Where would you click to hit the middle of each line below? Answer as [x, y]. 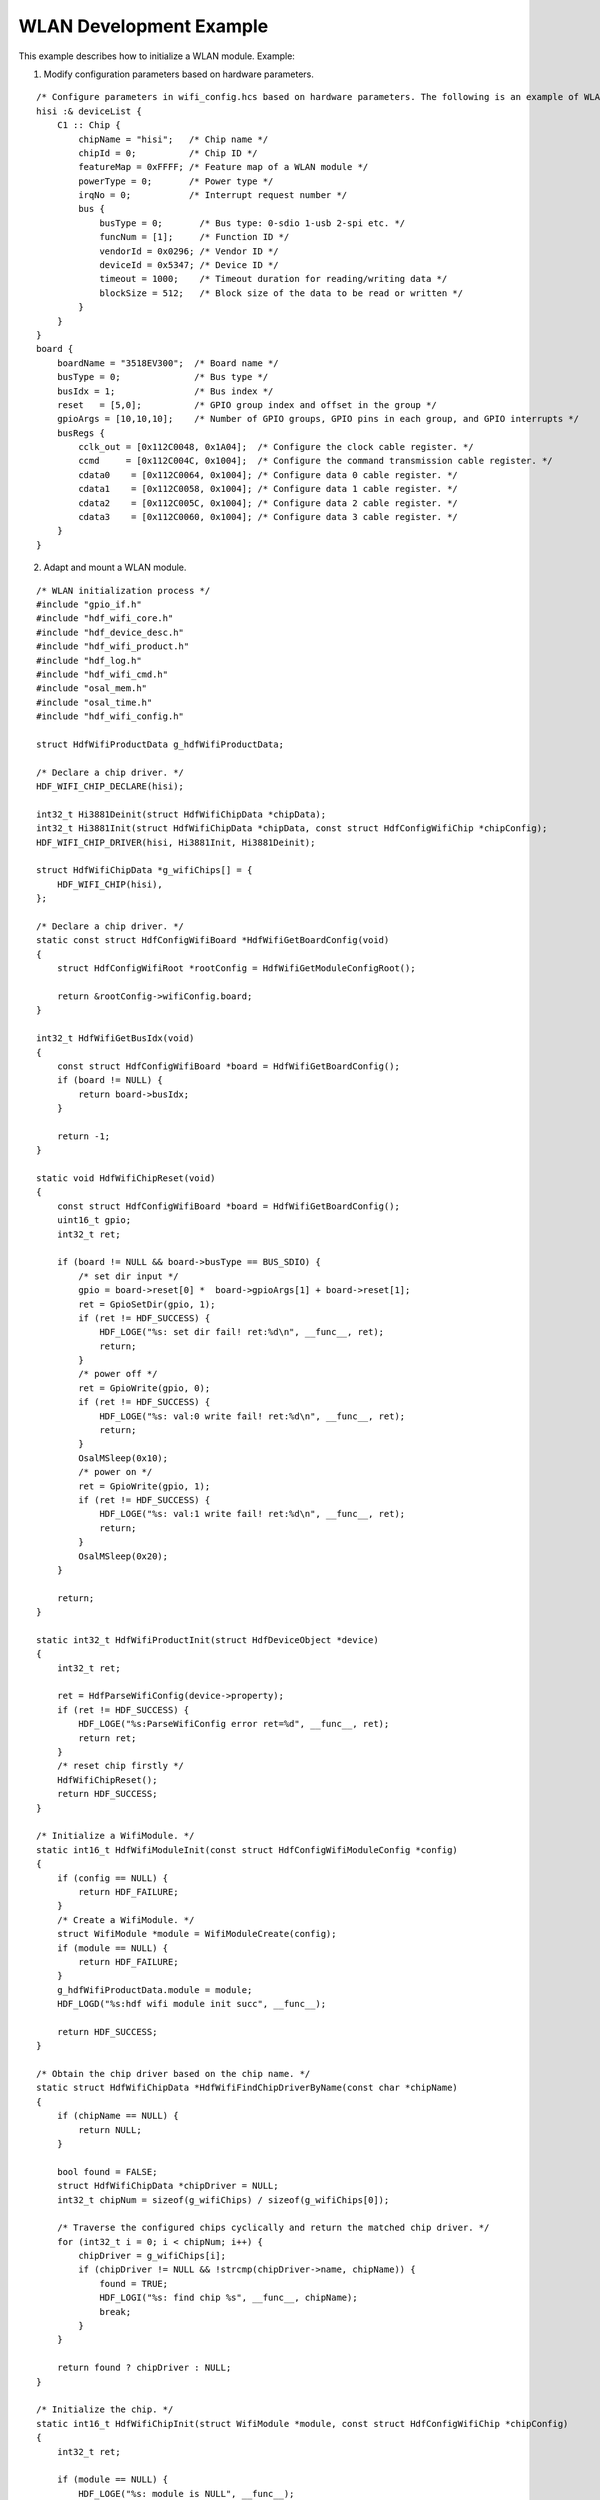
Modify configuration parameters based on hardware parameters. [178, 74]
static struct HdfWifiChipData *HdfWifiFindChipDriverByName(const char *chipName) [247, 2088]
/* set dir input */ [128, 1276]
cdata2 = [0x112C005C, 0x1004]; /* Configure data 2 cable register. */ [268, 503]
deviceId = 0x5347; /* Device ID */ [189, 265]
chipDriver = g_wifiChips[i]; [152, 2256]
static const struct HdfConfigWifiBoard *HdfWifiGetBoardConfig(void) [213, 940]
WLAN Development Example [143, 26]
